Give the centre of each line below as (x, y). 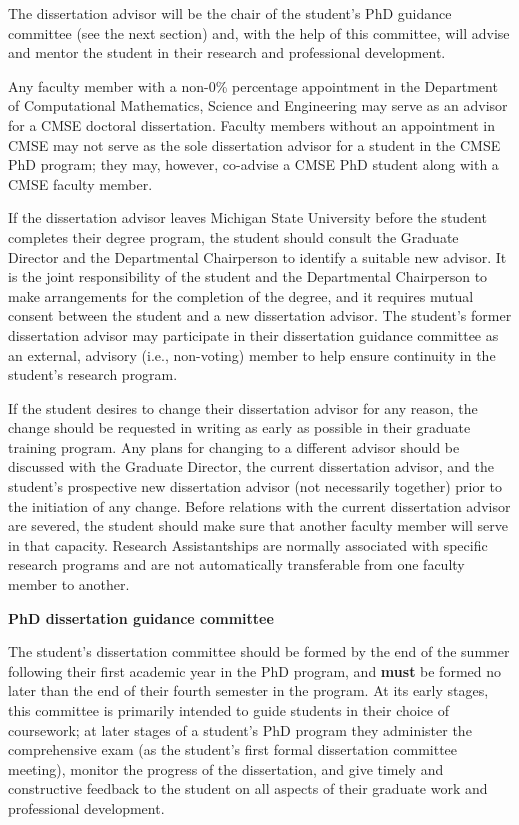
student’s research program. (93, 374)
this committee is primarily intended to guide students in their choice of (229, 710)
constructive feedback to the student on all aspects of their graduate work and (248, 788)
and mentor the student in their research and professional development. (227, 52)
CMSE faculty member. (80, 183)
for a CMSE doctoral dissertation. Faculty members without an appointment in (251, 124)
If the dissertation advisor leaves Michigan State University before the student (247, 217)
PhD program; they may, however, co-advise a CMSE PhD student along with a (253, 164)
